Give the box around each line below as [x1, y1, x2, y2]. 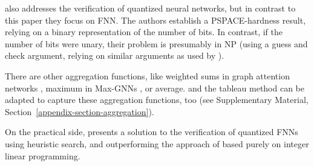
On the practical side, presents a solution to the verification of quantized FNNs [5, 125, 298, 138]
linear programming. [5, 149, 80, 162]
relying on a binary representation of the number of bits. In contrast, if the [5, 25, 283, 38]
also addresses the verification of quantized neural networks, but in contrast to [5, 2, 296, 14]
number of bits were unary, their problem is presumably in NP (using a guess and [5, 37, 308, 50]
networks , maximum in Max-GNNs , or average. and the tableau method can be [5, 81, 305, 94]
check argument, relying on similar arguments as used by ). [5, 49, 224, 62]
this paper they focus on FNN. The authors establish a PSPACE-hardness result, [5, 13, 306, 26]
